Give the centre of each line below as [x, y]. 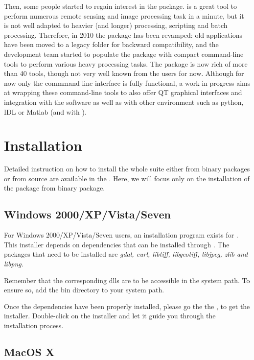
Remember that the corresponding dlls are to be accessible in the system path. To [127, 280]
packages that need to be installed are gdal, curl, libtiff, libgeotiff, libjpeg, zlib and [126, 254]
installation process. [34, 325]
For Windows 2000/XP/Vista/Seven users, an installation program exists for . [121, 235]
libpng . [14, 264]
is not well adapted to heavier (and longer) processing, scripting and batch [116, 25]
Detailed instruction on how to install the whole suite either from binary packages [127, 169]
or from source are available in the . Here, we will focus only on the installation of [127, 178]
